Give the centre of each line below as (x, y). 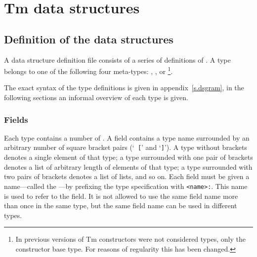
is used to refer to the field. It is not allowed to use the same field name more (121, 196)
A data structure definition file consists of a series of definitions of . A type (117, 59)
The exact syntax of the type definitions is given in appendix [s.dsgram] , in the (124, 88)
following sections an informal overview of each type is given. (96, 97)
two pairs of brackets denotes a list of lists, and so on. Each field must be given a (127, 176)
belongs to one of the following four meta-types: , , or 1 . (88, 70)
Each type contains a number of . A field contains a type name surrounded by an (127, 137)
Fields (16, 119)
